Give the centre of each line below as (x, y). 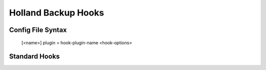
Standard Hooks (34, 57)
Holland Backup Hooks (57, 13)
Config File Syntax (38, 30)
